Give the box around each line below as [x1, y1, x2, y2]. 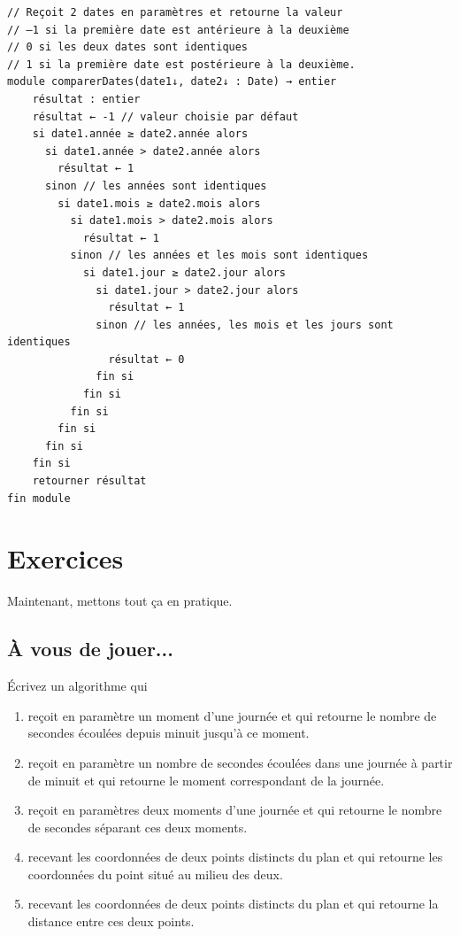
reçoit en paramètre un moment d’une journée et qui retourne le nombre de [27, 706, 437, 724]
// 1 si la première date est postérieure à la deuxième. [7, 58, 356, 71]
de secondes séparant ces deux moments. [27, 817, 248, 836]
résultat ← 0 [108, 352, 185, 366]
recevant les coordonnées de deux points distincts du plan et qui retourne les [27, 847, 443, 866]
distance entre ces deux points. [27, 912, 195, 931]
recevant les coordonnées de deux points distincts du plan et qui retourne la [27, 894, 439, 913]
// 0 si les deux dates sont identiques [7, 41, 249, 54]
